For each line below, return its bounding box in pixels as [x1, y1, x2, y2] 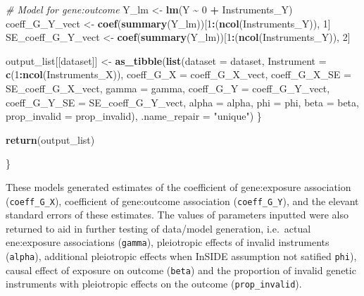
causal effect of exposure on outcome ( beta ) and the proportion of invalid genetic [6, 262, 356, 277]
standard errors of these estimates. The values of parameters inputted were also [6, 207, 349, 222]
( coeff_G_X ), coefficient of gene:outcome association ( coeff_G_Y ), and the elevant [6, 193, 359, 208]
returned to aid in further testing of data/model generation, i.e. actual [6, 221, 311, 235]
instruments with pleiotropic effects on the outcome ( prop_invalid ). [6, 276, 302, 291]
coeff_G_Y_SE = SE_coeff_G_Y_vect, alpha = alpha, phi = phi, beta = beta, [6, 94, 359, 109]
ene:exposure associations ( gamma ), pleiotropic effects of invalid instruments [6, 235, 330, 249]
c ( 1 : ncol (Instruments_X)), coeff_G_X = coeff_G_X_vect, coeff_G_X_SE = [6, 67, 351, 82]
